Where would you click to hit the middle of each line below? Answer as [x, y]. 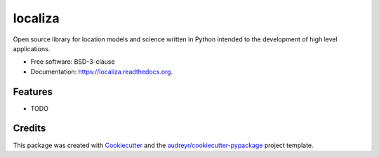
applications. [32, 48]
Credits [29, 129]
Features [33, 91]
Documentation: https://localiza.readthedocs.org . [102, 71]
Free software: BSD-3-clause [73, 62]
